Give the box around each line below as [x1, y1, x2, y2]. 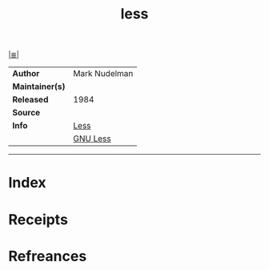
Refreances [8, 247, 87, 265]
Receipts [8, 210, 68, 228]
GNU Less [73, 133, 111, 144]
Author [12, 68, 40, 79]
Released [12, 94, 49, 105]
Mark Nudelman [73, 68, 134, 79]
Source [12, 107, 41, 119]
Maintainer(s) [12, 81, 66, 92]
